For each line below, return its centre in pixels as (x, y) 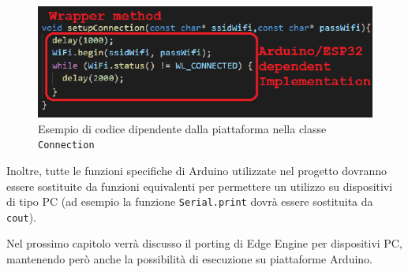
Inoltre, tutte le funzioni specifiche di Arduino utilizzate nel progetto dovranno (197, 170)
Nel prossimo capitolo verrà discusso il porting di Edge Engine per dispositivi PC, (204, 243)
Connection (66, 145)
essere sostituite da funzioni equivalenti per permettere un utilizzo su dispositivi (200, 186)
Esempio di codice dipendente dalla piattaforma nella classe (182, 128)
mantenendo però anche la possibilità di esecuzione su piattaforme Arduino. (190, 259)
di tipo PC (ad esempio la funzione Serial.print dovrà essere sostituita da (190, 201)
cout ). (21, 216)
